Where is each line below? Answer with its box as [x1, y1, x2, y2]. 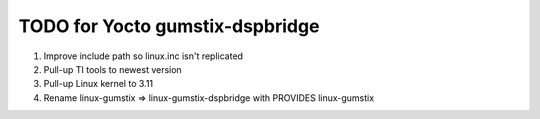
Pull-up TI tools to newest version [43, 63, 182, 75]
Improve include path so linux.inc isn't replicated [43, 50, 244, 62]
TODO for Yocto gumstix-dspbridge [18, 15, 320, 37]
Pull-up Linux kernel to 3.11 [43, 78, 154, 90]
